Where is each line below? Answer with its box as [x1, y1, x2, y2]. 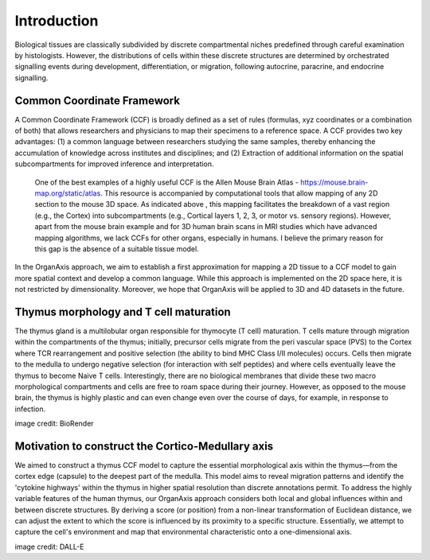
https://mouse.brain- [299, 177, 369, 187]
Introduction [14, 12, 99, 29]
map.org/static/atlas [34, 188, 101, 198]
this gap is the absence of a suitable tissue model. [34, 243, 199, 254]
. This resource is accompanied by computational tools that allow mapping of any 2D [100, 188, 378, 198]
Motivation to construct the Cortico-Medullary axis [14, 439, 274, 453]
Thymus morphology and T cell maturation [14, 305, 231, 318]
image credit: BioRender [14, 418, 95, 429]
